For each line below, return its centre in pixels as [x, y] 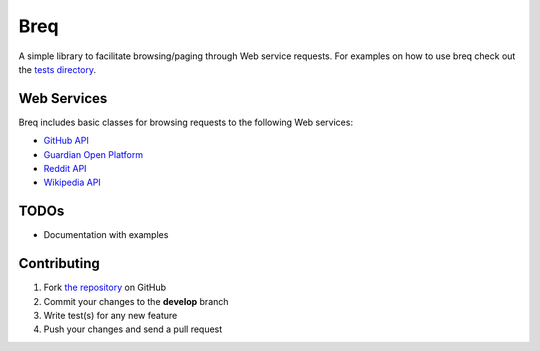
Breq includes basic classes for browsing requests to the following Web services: [186, 122]
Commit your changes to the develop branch [136, 301]
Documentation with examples [106, 235]
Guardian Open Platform [93, 154]
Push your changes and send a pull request [133, 329]
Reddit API [65, 169]
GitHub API [66, 141]
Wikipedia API [72, 182]
